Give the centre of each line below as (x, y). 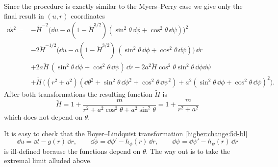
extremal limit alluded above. (48, 160)
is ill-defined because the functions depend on (72, 151)
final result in (24, 15)
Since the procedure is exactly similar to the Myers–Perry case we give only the (123, 6)
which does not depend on (43, 117)
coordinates (88, 15)
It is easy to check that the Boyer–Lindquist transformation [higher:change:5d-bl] (126, 133)
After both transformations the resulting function (78, 94)
